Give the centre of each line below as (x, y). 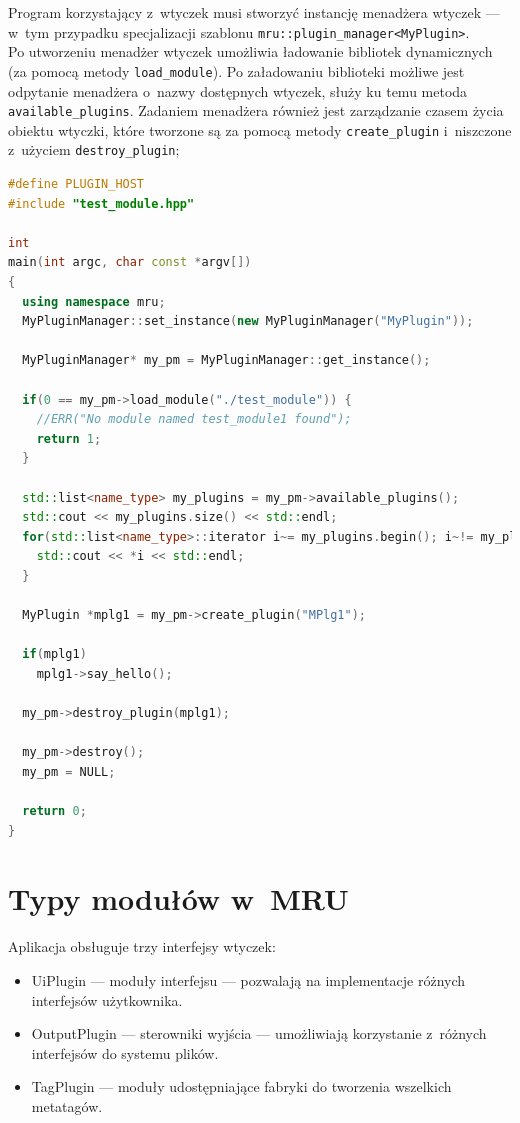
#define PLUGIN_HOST (76, 184)
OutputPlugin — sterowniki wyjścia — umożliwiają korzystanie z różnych (259, 1033)
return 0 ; (54, 811)
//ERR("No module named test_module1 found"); (194, 419)
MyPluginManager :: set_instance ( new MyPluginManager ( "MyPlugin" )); (248, 321)
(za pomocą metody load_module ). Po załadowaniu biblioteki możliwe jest (236, 70)
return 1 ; (69, 438)
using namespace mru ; (94, 301)
